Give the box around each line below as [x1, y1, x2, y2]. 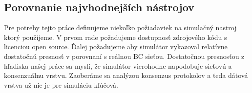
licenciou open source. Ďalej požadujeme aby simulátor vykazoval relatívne [4, 41, 228, 52]
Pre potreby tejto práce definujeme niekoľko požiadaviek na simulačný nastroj [4, 22, 237, 33]
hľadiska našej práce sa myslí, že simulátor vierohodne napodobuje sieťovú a [4, 60, 232, 71]
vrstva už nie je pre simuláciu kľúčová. [4, 79, 118, 90]
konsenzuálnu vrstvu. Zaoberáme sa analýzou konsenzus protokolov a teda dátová [4, 70, 248, 80]
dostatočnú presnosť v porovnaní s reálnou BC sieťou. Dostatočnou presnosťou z [4, 51, 245, 61]
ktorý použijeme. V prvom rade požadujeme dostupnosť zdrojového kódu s [4, 32, 227, 42]
